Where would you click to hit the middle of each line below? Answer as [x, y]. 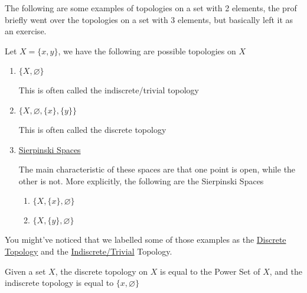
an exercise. [26, 31]
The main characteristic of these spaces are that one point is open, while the [157, 169]
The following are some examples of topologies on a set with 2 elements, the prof [151, 8]
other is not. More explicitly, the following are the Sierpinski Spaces [141, 180]
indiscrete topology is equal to [59, 283]
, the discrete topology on [102, 271]
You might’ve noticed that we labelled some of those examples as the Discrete [146, 240]
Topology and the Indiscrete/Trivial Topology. [89, 251]
